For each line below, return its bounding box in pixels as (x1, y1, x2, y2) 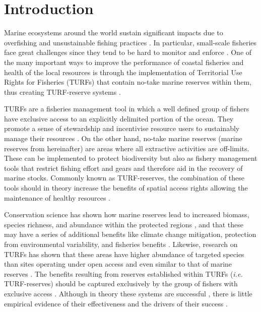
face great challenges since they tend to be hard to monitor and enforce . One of (4, 47, 252, 57)
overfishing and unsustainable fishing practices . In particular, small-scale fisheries (4, 37, 257, 47)
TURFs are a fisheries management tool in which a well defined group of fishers (4, 103, 249, 114)
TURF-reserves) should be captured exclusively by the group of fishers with (4, 278, 238, 289)
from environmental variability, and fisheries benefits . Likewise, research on (4, 239, 238, 249)
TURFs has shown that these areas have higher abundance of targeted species (4, 248, 244, 259)
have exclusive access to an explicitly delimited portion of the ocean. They (4, 113, 234, 123)
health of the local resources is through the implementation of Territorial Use (4, 67, 242, 77)
